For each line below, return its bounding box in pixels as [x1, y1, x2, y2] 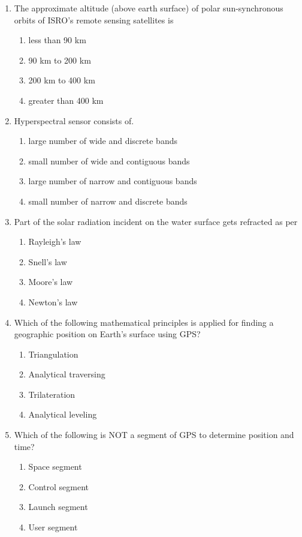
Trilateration [28, 388, 75, 400]
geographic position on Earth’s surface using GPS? [14, 328, 201, 340]
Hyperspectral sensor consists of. [14, 114, 134, 127]
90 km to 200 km [28, 53, 91, 66]
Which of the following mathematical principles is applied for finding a [14, 316, 274, 328]
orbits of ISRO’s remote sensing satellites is [14, 13, 174, 26]
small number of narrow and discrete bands [28, 194, 188, 207]
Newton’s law [28, 295, 78, 308]
